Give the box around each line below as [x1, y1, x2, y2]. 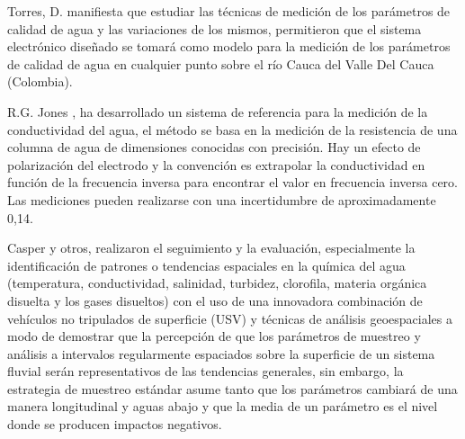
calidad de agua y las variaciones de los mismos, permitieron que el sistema [7, 19, 422, 38]
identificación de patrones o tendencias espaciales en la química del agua [7, 255, 406, 274]
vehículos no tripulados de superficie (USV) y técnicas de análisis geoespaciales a [7, 309, 452, 327]
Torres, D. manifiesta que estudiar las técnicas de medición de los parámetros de [7, 2, 451, 20]
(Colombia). [7, 72, 73, 91]
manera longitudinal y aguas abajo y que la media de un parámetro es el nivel [7, 397, 438, 416]
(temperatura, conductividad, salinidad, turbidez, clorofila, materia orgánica [7, 273, 427, 292]
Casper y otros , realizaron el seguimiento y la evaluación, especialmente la [7, 238, 416, 257]
